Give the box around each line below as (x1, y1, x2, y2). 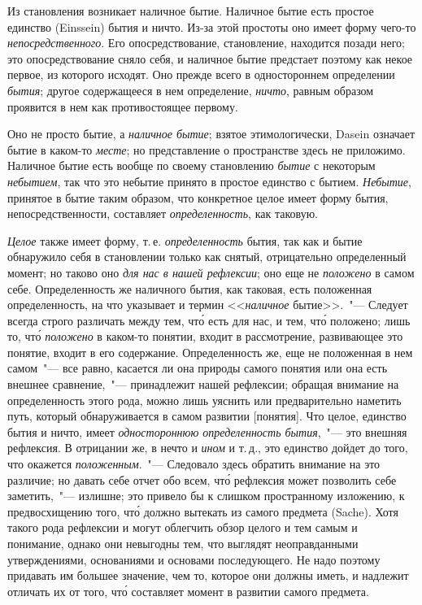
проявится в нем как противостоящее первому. (7, 98, 238, 115)
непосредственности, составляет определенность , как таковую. (7, 205, 318, 222)
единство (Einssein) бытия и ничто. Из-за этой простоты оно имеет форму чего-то (7, 18, 416, 35)
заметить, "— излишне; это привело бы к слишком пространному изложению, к (7, 487, 405, 504)
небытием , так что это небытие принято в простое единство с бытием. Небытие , (7, 172, 411, 189)
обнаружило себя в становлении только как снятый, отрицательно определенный (7, 248, 407, 265)
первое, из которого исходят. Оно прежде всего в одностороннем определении (7, 66, 395, 83)
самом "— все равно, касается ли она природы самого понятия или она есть (7, 359, 388, 376)
